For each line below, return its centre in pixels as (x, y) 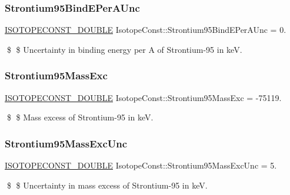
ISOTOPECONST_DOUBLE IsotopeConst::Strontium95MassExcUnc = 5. (141, 165)
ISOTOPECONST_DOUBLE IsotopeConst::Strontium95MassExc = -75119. (143, 97)
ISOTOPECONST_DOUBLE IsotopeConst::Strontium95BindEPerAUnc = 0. (146, 30)
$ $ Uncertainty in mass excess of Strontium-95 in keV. (107, 185)
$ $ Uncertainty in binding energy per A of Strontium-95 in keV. (124, 49)
